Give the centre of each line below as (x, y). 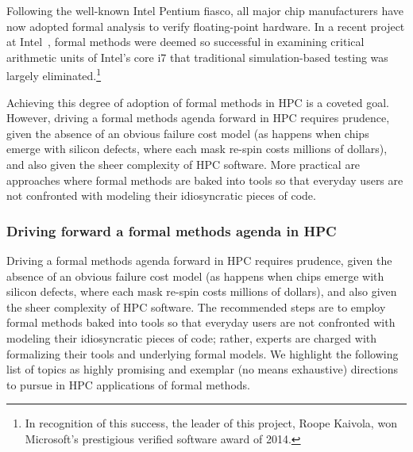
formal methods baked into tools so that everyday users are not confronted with (201, 322)
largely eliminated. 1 (54, 75)
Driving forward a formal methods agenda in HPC (172, 230)
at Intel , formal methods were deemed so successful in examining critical (185, 42)
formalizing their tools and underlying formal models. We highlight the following (203, 353)
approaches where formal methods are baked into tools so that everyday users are (205, 180)
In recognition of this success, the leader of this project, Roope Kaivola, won (211, 423)
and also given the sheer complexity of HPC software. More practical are (183, 164)
